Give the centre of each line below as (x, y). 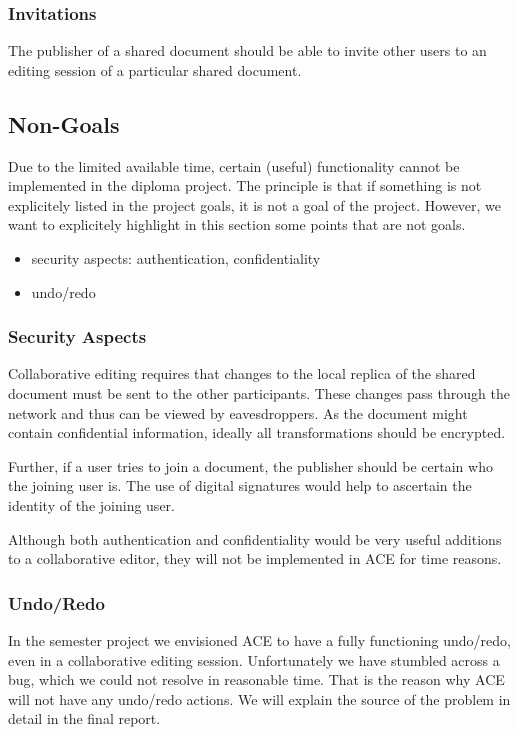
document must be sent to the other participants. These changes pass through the (259, 392)
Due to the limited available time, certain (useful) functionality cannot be (234, 165)
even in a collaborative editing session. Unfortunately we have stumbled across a (254, 659)
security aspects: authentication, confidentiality (176, 257)
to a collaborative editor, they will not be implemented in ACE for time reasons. (255, 558)
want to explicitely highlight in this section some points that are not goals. (237, 224)
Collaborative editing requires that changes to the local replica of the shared (242, 373)
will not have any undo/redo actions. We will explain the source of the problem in (259, 698)
